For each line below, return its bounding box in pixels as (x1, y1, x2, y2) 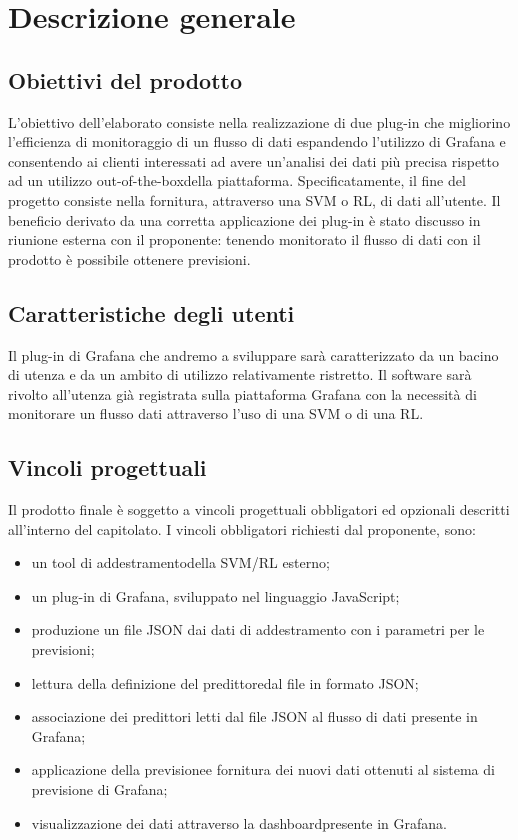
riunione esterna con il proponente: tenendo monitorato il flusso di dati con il (8, 229, 481, 250)
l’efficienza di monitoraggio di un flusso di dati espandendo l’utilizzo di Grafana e (8, 131, 506, 152)
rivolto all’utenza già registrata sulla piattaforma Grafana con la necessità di (8, 383, 477, 404)
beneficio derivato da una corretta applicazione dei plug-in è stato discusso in (8, 209, 481, 230)
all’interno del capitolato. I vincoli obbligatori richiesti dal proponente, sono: (8, 518, 476, 539)
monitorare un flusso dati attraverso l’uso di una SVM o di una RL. (8, 403, 424, 424)
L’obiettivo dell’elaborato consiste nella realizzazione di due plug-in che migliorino (8, 111, 511, 132)
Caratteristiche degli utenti (8, 297, 295, 328)
